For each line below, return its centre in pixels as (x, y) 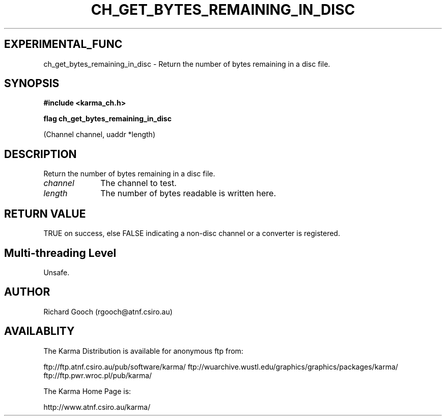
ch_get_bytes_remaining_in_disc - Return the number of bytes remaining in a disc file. (187, 64)
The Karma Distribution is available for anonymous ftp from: (143, 351)
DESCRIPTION (40, 154)
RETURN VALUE (45, 214)
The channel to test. (138, 183)
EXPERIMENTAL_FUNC (63, 44)
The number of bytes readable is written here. (188, 193)
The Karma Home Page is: (87, 391)
